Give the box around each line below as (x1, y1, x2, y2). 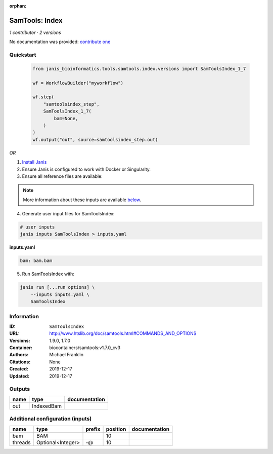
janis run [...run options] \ (20, 284, 95, 290)
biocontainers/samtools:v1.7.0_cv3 (49, 345, 121, 351)
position (106, 426, 126, 433)
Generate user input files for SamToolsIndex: (22, 211, 115, 217)
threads (12, 439, 31, 446)
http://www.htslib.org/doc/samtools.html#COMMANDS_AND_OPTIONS (49, 330, 197, 336)
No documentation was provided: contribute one (9, 39, 111, 45)
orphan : (9, 3, 27, 9)
